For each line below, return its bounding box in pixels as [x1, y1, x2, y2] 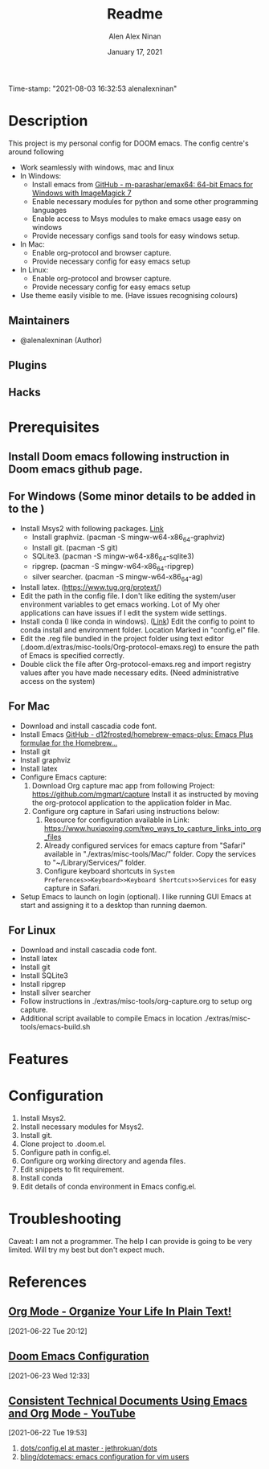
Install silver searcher [19, 988, 91, 997]
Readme [107, 5, 163, 23]
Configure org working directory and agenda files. [19, 1156, 186, 1165]
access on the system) [19, 677, 96, 686]
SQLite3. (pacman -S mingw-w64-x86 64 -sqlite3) [31, 551, 194, 563]
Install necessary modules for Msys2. [19, 1122, 145, 1131]
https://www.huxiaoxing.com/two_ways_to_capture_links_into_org [43, 823, 262, 833]
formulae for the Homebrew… [19, 738, 118, 747]
